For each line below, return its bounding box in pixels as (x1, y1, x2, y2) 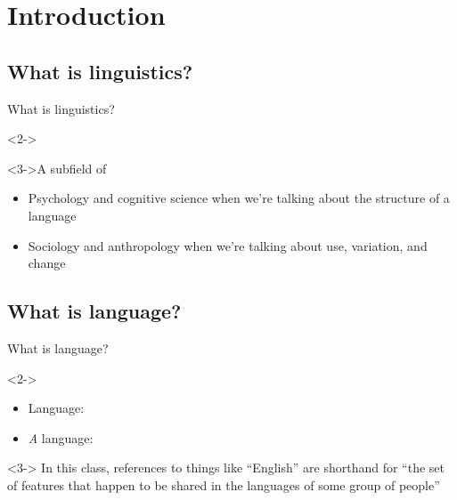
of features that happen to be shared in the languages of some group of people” (7, 475, 440, 494)
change (28, 254, 66, 272)
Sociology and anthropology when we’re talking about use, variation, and (28, 236, 428, 254)
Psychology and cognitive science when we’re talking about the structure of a (28, 189, 450, 207)
